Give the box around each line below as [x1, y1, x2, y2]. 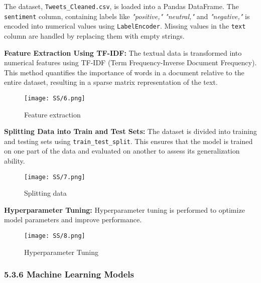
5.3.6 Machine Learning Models [4, 268, 134, 280]
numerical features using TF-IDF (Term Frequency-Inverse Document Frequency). [4, 57, 257, 68]
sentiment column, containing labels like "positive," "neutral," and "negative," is [4, 11, 250, 21]
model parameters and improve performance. [4, 214, 142, 225]
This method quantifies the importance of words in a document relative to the [4, 67, 244, 77]
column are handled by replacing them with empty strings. [4, 30, 185, 41]
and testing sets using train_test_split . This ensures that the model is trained [4, 135, 253, 146]
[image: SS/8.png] [24, 232, 85, 240]
